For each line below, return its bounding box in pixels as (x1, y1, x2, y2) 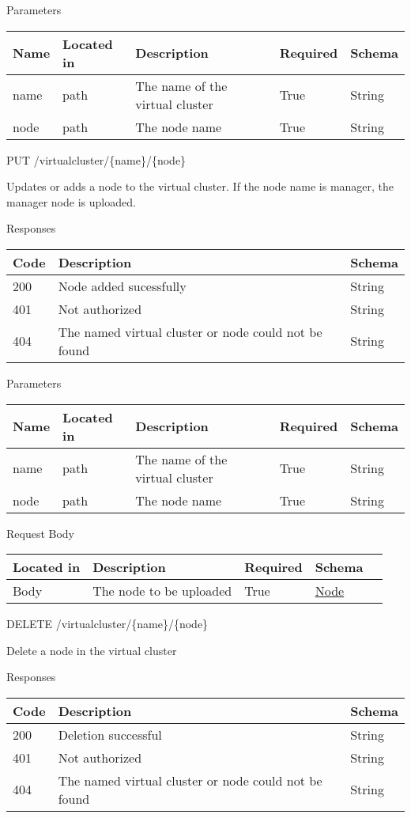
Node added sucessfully (58, 276, 187, 295)
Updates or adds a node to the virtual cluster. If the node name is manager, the (6, 178, 394, 195)
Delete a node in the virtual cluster (6, 642, 177, 658)
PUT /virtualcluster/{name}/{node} (6, 151, 187, 168)
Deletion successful (58, 725, 162, 744)
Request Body (6, 525, 75, 541)
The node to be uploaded (92, 581, 232, 600)
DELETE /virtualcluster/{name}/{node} (6, 615, 209, 632)
